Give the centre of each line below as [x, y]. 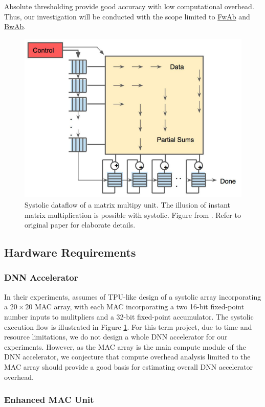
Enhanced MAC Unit [49, 400]
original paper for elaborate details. [80, 225]
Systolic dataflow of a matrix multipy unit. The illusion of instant [128, 204]
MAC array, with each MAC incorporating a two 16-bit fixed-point [139, 307]
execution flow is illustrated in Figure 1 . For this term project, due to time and [128, 326]
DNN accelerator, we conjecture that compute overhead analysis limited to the [127, 357]
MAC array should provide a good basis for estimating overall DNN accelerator [129, 366]
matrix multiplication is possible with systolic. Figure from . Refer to [133, 214]
